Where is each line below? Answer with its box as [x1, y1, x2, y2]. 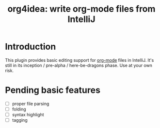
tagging [12, 117, 28, 123]
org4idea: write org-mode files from [7, 3, 156, 15]
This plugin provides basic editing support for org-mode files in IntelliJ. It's [5, 57, 154, 63]
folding [12, 106, 27, 112]
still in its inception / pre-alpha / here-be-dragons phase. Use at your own [5, 62, 153, 68]
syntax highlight [12, 112, 45, 117]
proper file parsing [12, 101, 49, 107]
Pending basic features [5, 85, 101, 96]
